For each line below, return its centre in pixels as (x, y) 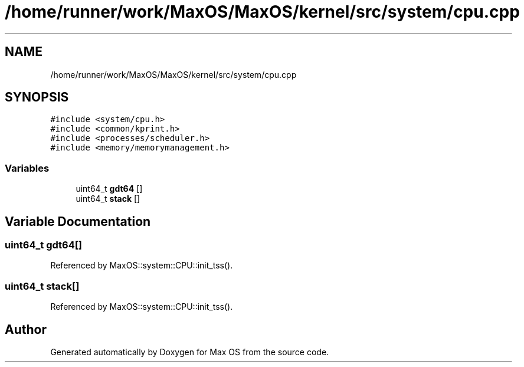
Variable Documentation (78, 221)
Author (26, 329)
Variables (27, 168)
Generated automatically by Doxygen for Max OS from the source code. (190, 352)
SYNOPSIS (37, 97)
